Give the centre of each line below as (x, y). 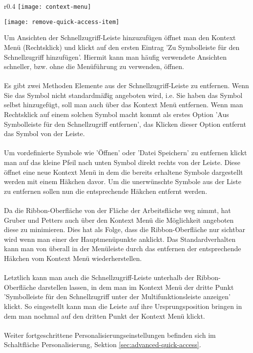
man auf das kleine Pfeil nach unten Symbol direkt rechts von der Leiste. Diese (122, 162)
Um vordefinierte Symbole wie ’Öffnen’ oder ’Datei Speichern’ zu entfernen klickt (126, 153)
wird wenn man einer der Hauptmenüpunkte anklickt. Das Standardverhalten (120, 239)
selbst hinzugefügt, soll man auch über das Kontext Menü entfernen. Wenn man (124, 105)
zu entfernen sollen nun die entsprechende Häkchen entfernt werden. (106, 191)
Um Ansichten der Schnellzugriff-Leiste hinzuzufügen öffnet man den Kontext (120, 37)
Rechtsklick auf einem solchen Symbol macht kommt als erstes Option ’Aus (116, 114)
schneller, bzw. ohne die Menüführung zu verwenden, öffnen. (94, 66)
